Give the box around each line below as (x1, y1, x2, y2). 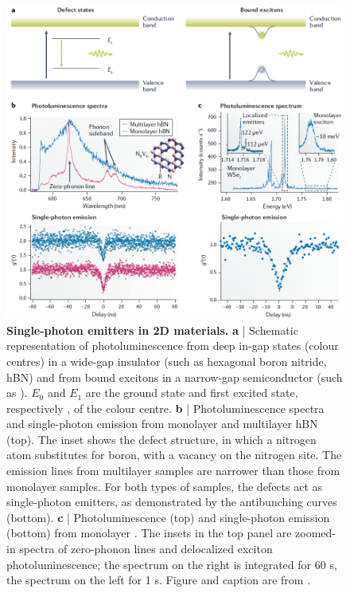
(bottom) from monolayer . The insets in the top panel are (6, 524, 292, 541)
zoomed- (295, 524, 336, 541)
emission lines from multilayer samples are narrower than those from (6, 462, 340, 479)
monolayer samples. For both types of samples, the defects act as (6, 477, 323, 494)
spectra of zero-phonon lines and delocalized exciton (19, 540, 273, 557)
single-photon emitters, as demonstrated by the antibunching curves (6, 493, 337, 510)
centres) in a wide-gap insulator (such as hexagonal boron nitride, (6, 352, 327, 369)
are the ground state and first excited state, (85, 384, 298, 401)
